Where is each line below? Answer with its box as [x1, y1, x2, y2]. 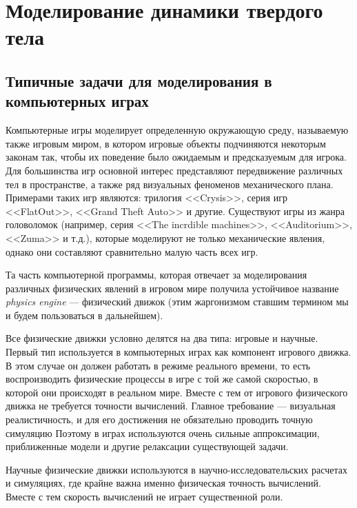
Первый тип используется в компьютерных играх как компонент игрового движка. [6, 345, 351, 359]
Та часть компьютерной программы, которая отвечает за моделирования [6, 267, 307, 282]
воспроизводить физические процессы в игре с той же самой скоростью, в [6, 372, 318, 386]
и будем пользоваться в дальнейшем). [6, 307, 163, 322]
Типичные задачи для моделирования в [6, 70, 272, 91]
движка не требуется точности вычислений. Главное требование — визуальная [6, 398, 336, 413]
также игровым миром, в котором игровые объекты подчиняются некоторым [6, 136, 326, 150]
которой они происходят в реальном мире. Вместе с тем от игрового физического [6, 385, 348, 399]
